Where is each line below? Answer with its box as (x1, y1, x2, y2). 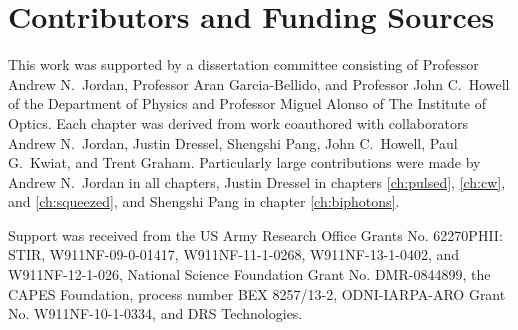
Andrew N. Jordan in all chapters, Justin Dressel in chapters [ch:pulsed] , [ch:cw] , (8, 171, 506, 192)
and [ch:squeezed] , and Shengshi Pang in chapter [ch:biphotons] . (8, 191, 400, 212)
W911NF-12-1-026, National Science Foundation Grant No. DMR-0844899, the (8, 264, 491, 285)
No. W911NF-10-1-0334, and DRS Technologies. (8, 303, 303, 324)
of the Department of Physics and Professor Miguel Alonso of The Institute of (8, 93, 486, 114)
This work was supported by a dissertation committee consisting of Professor (8, 54, 479, 75)
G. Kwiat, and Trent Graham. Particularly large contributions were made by (8, 152, 481, 173)
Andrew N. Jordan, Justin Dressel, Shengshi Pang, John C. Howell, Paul (8, 132, 458, 153)
